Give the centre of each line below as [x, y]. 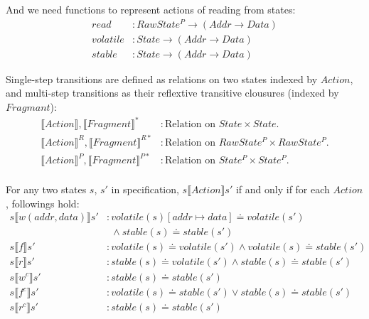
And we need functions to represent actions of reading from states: [151, 9]
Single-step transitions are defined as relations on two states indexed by [162, 79]
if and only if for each [283, 189]
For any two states [46, 189]
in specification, [145, 189]
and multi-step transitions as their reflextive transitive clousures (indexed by [172, 93]
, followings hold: [43, 203]
